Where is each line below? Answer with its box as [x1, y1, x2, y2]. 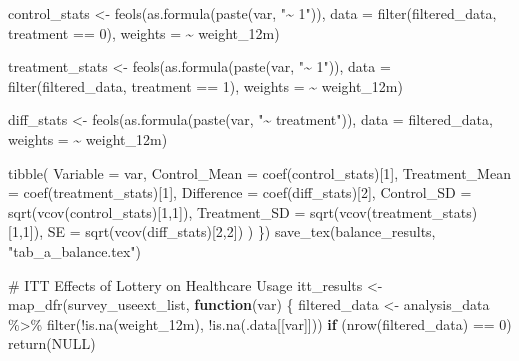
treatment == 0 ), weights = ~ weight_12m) [8, 22, 280, 43]
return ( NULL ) [8, 333, 96, 354]
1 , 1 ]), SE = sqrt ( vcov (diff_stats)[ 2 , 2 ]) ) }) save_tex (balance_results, [11, 221, 436, 242]
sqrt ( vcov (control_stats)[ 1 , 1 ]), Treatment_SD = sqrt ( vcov [8, 201, 367, 222]
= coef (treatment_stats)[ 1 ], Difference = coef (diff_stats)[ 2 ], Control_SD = [8, 182, 472, 203]
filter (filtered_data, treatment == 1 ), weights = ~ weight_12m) [8, 75, 403, 96]
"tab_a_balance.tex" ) [8, 240, 141, 261]
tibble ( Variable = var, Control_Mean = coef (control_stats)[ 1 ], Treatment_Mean [8, 162, 511, 183]
